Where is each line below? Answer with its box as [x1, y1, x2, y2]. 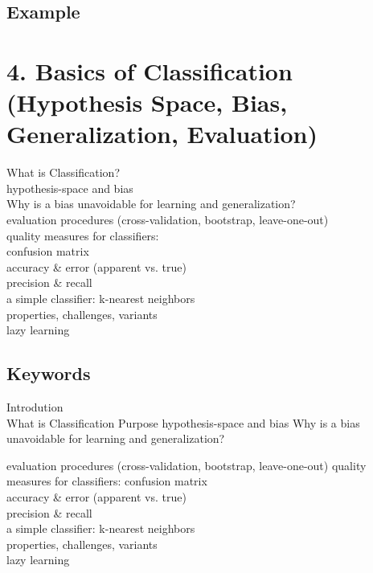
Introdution [6, 399, 64, 415]
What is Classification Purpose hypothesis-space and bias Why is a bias [6, 414, 360, 431]
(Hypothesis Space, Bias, [6, 86, 288, 119]
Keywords [6, 361, 91, 386]
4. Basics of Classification [6, 54, 293, 87]
